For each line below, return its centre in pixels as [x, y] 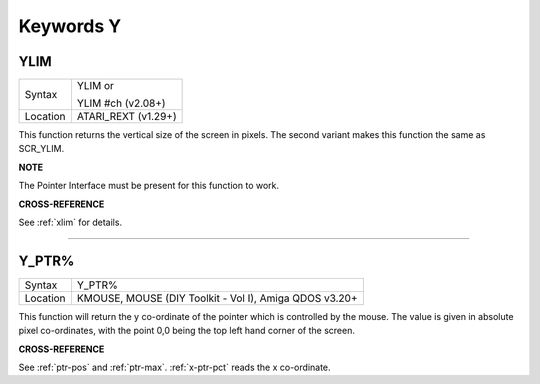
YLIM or [95, 86]
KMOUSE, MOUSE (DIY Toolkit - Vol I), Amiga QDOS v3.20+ [217, 298]
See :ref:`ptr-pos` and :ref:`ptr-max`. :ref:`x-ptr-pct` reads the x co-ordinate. [174, 367]
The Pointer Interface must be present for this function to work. [149, 186]
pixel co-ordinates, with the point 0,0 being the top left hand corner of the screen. [186, 331]
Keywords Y [70, 26]
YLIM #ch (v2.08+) [121, 103]
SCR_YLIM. [41, 149]
